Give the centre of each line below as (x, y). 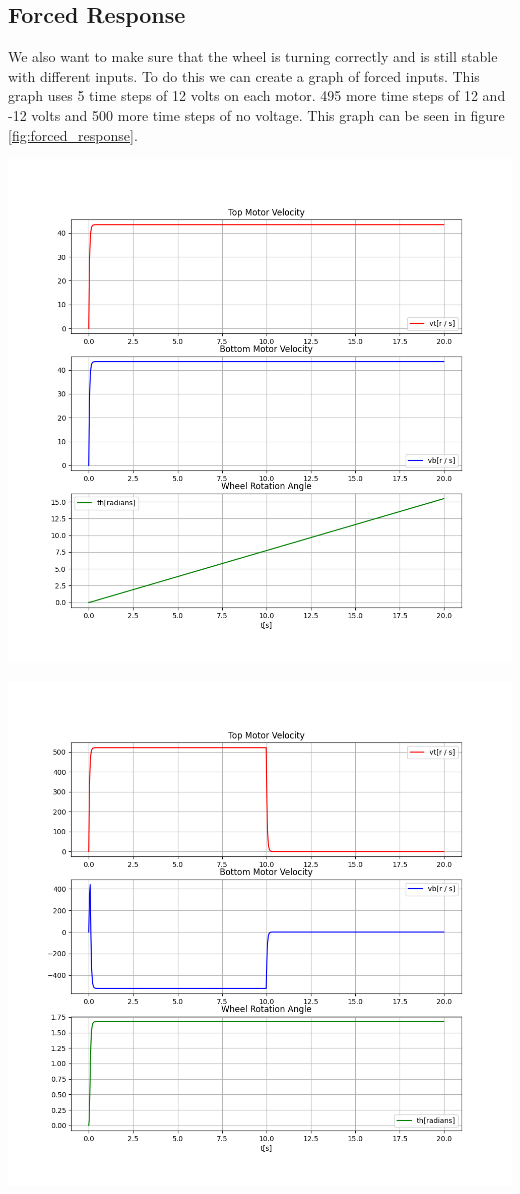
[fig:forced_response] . (73, 134)
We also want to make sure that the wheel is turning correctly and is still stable (253, 56)
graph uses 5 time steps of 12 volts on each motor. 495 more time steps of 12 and (257, 95)
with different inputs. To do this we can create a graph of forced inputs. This (244, 75)
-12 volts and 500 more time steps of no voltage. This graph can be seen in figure (256, 114)
